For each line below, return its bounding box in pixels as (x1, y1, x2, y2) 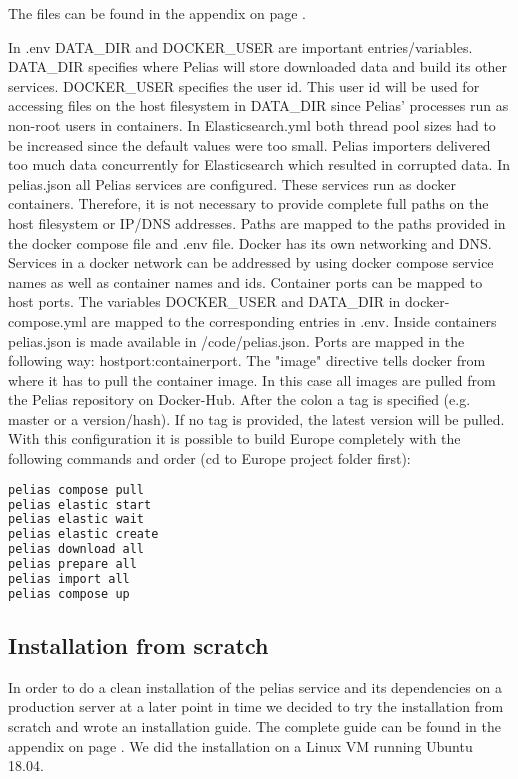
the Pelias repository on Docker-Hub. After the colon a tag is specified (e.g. (8, 389, 471, 410)
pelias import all (8, 571, 130, 586)
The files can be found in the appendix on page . (8, 3, 306, 23)
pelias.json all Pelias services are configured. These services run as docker (8, 173, 456, 194)
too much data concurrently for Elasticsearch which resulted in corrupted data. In (8, 154, 510, 175)
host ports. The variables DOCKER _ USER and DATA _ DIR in (8, 291, 401, 312)
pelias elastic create (8, 527, 159, 542)
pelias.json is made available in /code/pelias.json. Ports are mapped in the (8, 330, 465, 351)
